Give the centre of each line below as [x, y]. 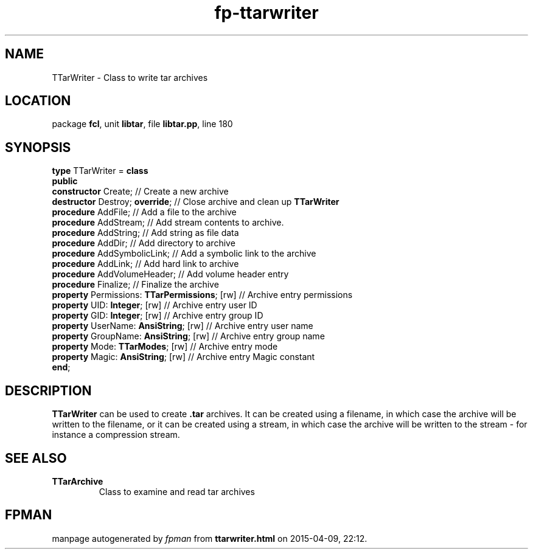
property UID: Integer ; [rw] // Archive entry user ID [155, 305]
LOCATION [38, 101]
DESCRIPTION [48, 390]
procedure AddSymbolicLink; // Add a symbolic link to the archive [184, 254]
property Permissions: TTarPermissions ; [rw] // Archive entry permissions [202, 295]
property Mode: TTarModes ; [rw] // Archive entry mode [165, 347]
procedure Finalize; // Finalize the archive [135, 285]
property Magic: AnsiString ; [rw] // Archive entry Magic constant [183, 357]
